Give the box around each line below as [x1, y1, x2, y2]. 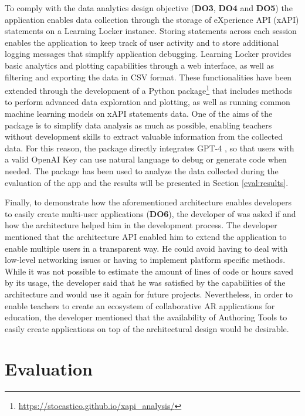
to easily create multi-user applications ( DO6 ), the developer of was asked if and [5, 207, 296, 219]
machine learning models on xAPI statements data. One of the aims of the [5, 107, 273, 119]
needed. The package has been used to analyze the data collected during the [5, 164, 279, 177]
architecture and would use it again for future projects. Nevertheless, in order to [5, 288, 293, 300]
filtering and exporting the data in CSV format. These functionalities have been [5, 70, 292, 83]
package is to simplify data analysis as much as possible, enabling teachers [5, 119, 272, 131]
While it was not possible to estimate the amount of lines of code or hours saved [5, 265, 294, 277]
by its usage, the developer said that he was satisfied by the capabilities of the [5, 276, 286, 289]
